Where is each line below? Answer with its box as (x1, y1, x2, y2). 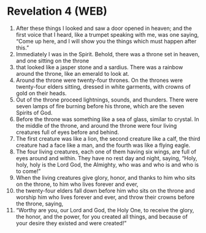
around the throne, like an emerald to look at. (15, 70, 129, 77)
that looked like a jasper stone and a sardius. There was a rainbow (15, 63, 183, 71)
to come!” (15, 167, 41, 175)
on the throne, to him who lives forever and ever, (15, 180, 139, 188)
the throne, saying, (15, 200, 64, 207)
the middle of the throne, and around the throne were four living (15, 122, 177, 129)
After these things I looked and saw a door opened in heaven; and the (15, 24, 193, 32)
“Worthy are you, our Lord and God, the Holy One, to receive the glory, (15, 206, 194, 213)
